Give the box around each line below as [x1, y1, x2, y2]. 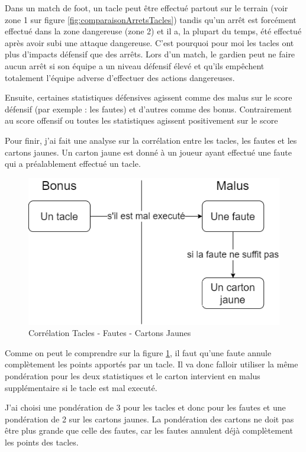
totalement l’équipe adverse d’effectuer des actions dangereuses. [5, 71, 235, 83]
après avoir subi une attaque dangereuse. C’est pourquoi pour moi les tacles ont [5, 36, 294, 49]
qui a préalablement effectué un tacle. [5, 157, 141, 170]
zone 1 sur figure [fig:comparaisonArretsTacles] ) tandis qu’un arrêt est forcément [5, 13, 297, 25]
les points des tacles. [5, 436, 79, 448]
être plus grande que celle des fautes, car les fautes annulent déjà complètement [5, 424, 293, 437]
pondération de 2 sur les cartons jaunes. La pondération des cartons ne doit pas [5, 412, 294, 425]
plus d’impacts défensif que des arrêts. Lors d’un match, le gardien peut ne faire [5, 48, 295, 60]
